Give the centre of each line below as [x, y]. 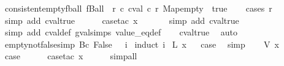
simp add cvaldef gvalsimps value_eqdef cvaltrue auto [121, 32]
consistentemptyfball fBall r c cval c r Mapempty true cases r [138, 8]
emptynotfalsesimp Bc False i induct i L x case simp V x [142, 44]
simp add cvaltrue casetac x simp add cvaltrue [122, 20]
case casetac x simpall [71, 56]
